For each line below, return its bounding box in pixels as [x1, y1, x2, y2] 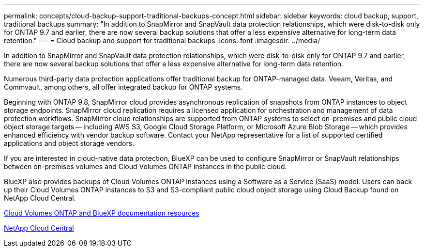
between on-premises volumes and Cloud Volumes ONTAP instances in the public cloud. [4, 162, 287, 171]
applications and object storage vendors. [4, 139, 135, 147]
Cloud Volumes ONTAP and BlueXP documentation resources [4, 209, 199, 217]
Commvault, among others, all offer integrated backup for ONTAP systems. [4, 83, 243, 91]
